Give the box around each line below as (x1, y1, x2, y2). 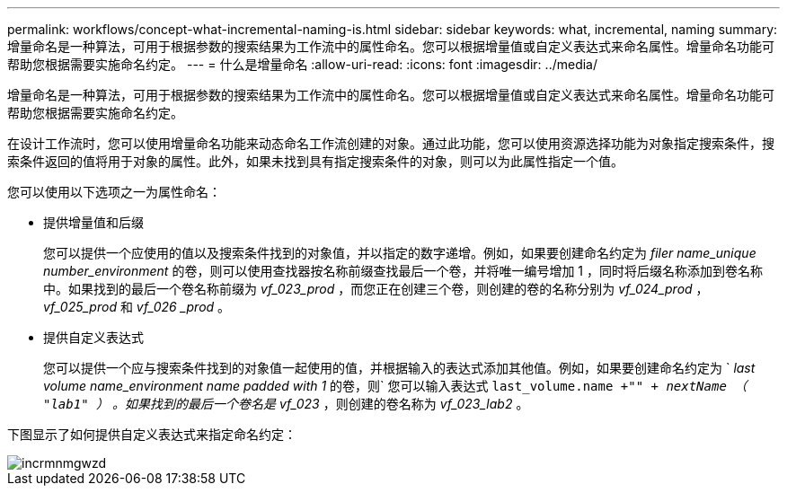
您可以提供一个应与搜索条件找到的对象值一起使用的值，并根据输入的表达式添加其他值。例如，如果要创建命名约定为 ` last (43, 360, 756, 375)
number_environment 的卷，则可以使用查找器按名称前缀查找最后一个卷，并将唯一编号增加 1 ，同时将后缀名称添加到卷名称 (43, 263, 763, 278)
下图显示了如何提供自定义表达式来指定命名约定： (7, 427, 296, 442)
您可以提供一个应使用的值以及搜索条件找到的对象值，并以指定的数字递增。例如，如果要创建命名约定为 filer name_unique (43, 245, 756, 260)
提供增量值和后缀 (43, 215, 144, 230)
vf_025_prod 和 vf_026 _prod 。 (43, 299, 231, 314)
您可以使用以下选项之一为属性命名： (7, 184, 221, 199)
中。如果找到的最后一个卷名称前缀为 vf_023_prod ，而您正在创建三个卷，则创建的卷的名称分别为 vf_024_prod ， (43, 281, 709, 296)
